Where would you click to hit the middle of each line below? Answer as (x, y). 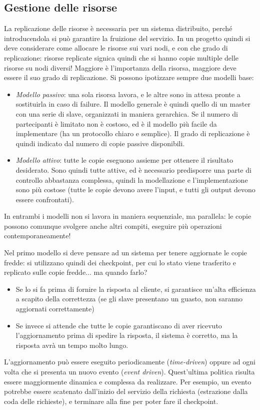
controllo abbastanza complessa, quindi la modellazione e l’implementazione (132, 179)
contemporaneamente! (37, 236)
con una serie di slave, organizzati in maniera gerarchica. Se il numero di (127, 113)
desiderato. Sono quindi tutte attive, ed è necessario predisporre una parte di (133, 169)
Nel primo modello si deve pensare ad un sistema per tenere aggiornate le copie (125, 253)
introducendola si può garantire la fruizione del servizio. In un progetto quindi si (127, 38)
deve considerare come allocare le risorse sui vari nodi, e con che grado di (116, 48)
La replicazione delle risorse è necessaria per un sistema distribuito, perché (118, 28)
